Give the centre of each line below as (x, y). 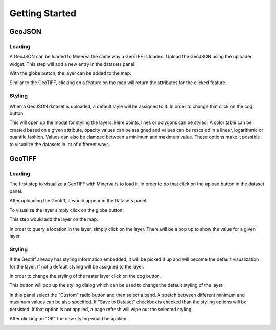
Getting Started (43, 13)
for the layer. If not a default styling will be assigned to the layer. (77, 266)
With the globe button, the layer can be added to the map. (70, 73)
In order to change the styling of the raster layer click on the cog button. (85, 276)
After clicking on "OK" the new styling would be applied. (68, 318)
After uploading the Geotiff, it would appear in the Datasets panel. (78, 200)
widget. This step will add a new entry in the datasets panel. (73, 64)
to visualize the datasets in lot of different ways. (60, 144)
